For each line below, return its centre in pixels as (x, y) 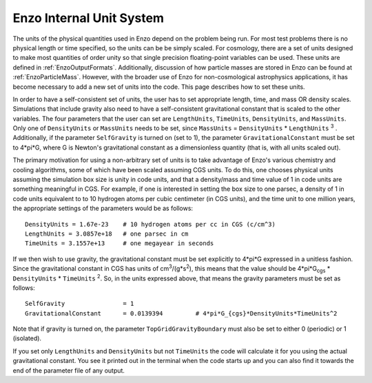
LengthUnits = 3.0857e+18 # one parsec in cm (107, 234)
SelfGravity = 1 (80, 304)
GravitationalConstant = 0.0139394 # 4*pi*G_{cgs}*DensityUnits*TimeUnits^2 (181, 313)
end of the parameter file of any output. (69, 370)
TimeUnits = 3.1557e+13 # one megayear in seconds (120, 244)
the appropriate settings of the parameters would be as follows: (103, 208)
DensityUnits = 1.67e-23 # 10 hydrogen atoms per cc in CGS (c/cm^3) (150, 224)
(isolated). (27, 338)
